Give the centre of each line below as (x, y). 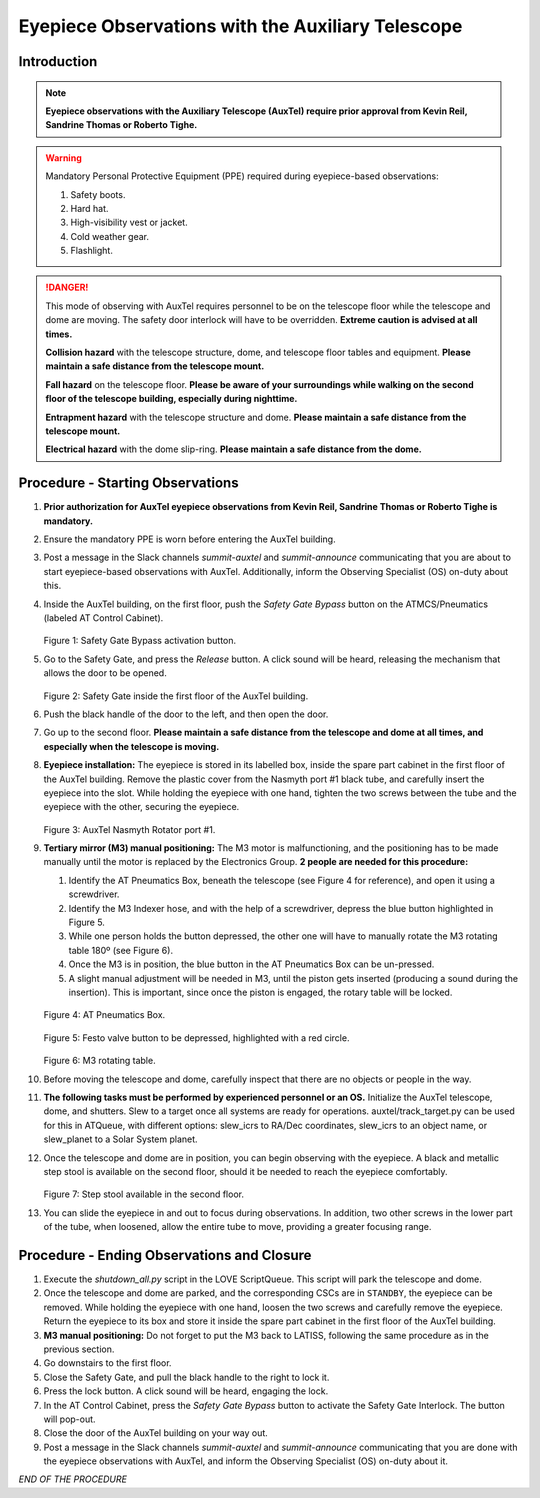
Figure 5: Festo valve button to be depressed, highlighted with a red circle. (196, 1037)
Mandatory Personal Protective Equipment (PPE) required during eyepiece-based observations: (242, 176)
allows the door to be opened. (105, 673)
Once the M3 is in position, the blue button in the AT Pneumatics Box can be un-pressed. (251, 964)
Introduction (58, 61)
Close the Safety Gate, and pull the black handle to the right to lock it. (186, 1377)
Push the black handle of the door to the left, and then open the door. (186, 714)
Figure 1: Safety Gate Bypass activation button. (140, 641)
